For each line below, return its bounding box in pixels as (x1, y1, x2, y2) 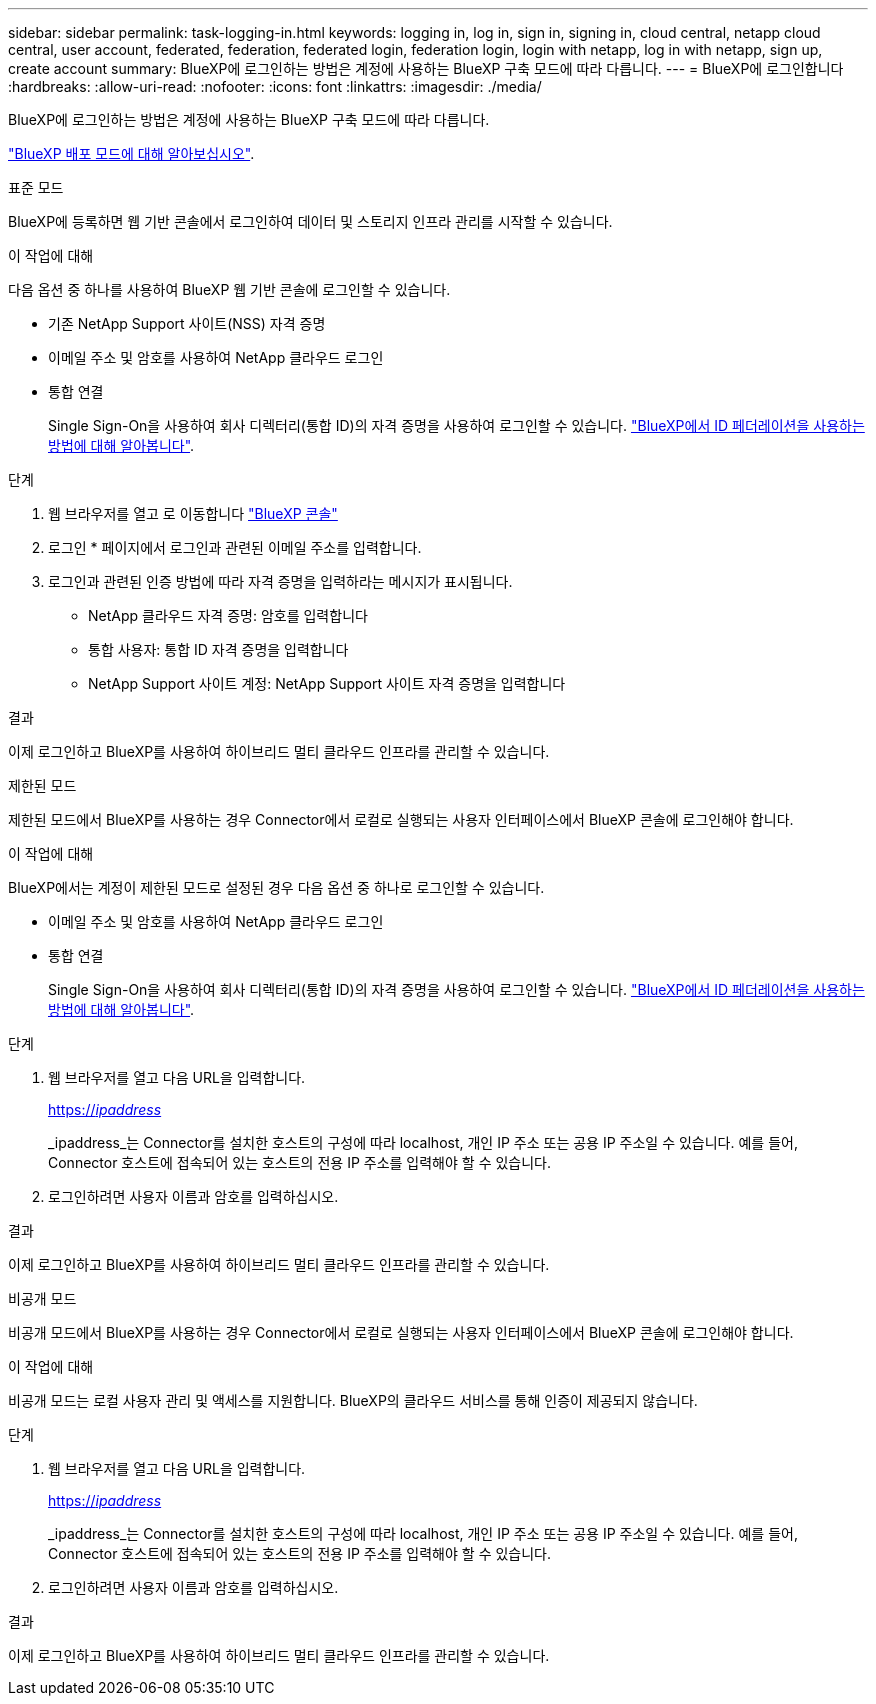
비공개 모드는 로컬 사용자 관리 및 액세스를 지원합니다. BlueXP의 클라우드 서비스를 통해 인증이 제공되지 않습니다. (8, 1392, 698, 1409)
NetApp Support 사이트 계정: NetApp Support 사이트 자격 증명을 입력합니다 (88, 675, 566, 692)
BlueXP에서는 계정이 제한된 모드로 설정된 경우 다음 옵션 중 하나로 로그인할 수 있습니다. (8, 879, 545, 896)
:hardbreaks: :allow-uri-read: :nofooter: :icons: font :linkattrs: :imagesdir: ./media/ (8, 78, 542, 95)
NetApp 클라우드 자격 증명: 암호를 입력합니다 (88, 607, 368, 624)
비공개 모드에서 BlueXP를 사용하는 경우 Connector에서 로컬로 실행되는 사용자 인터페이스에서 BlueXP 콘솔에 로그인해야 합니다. (8, 1324, 794, 1341)
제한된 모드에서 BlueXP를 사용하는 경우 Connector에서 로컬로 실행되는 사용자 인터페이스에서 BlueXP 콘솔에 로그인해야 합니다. (8, 811, 794, 828)
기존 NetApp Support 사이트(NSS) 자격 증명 (48, 315, 326, 332)
